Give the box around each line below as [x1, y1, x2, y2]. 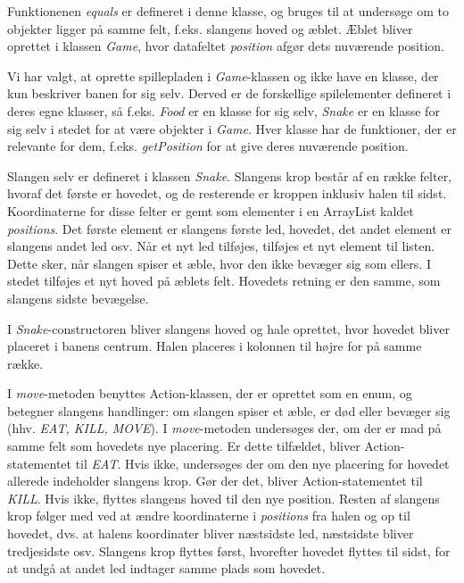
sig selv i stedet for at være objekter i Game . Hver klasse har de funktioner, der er [7, 119, 457, 137]
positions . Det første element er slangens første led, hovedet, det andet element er [7, 219, 452, 237]
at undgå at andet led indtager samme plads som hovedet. [7, 559, 326, 578]
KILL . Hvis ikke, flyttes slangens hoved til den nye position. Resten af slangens [7, 488, 440, 507]
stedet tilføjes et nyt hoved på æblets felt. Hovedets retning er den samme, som [7, 271, 441, 290]
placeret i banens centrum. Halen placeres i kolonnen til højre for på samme [7, 337, 422, 355]
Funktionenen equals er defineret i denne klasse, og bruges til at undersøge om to [7, 2, 449, 20]
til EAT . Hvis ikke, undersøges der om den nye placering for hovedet [75, 454, 450, 472]
